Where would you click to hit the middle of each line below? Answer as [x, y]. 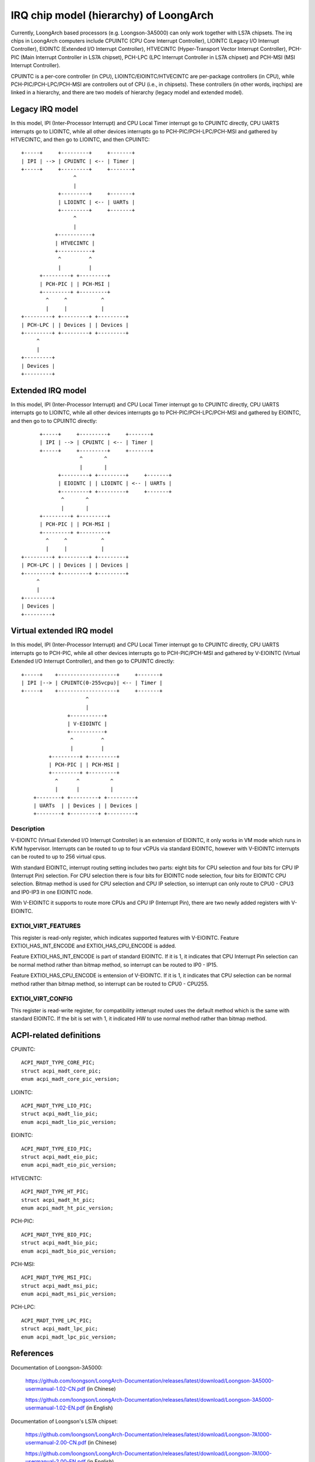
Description [28, 829]
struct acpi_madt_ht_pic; [58, 1200]
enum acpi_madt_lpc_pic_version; [69, 1337]
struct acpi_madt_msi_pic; [60, 1286]
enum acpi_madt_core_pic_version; [70, 1079]
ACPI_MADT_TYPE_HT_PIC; [55, 1192]
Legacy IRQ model [44, 109]
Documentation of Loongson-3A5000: [57, 1367]
